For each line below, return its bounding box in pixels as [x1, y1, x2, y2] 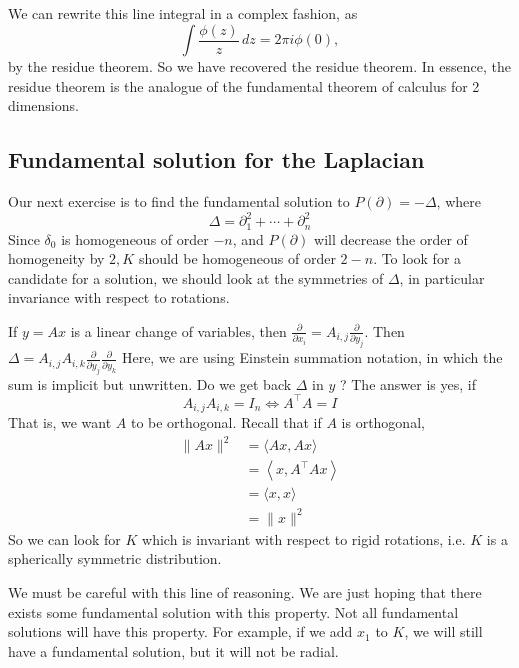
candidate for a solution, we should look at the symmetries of [8, 267, 384, 288]
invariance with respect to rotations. [8, 287, 230, 308]
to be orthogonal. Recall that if [130, 412, 322, 433]
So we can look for [8, 528, 121, 549]
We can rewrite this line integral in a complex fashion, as [8, 3, 358, 23]
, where [436, 191, 481, 212]
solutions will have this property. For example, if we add [8, 621, 353, 642]
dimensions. [8, 95, 79, 116]
